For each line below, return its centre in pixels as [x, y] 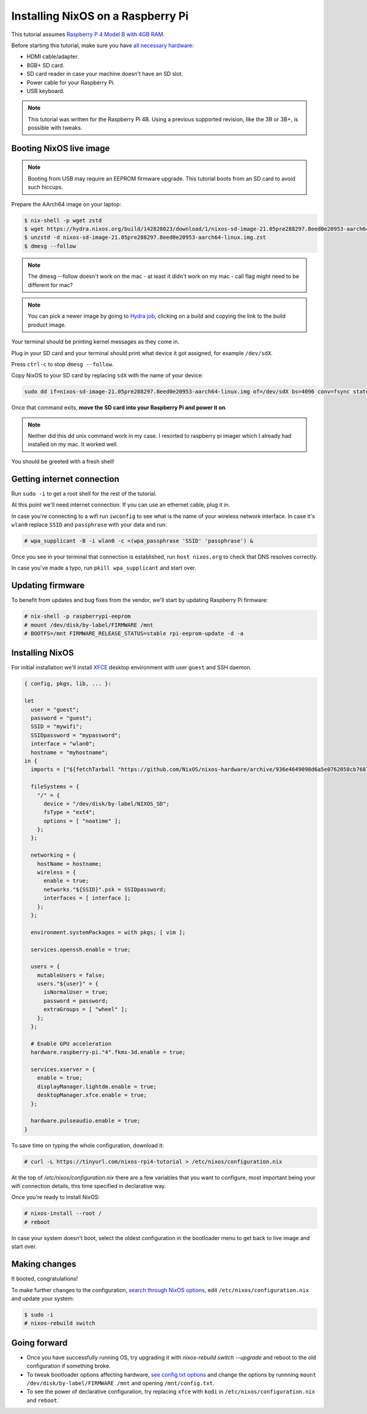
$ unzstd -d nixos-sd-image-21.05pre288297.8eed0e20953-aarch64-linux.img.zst [145, 238]
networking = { [54, 855]
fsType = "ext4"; [70, 812]
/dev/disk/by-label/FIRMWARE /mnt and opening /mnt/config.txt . [120, 1383]
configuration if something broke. [69, 1366]
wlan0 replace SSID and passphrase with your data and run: [89, 524]
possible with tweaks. [55, 128]
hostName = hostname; [69, 864]
